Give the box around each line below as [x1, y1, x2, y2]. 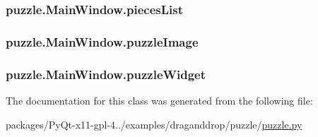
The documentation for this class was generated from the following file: [6, 93, 313, 107]
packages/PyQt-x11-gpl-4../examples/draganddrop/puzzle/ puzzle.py [6, 117, 302, 131]
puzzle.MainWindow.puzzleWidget [6, 65, 206, 83]
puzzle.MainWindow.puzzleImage [6, 32, 199, 50]
